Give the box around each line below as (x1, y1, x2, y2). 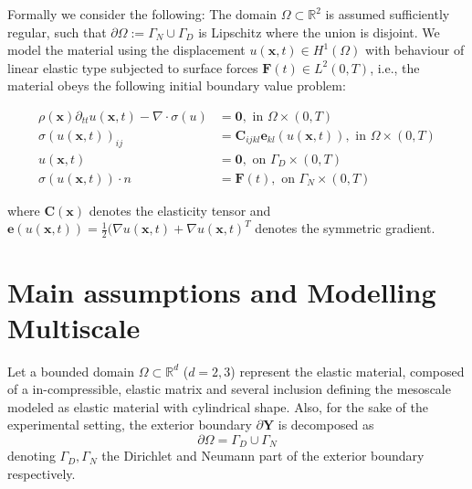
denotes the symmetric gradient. (255, 218, 435, 238)
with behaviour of (365, 40, 465, 59)
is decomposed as (278, 415, 374, 434)
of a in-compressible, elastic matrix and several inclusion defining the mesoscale (7, 379, 451, 399)
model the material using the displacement (7, 40, 246, 59)
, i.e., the (370, 58, 420, 77)
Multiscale (7, 308, 141, 345)
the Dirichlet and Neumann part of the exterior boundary (101, 446, 425, 465)
